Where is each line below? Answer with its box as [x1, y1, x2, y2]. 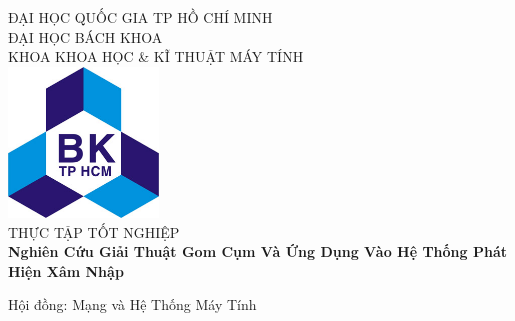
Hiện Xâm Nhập [8, 260, 124, 281]
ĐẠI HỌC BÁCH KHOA [8, 26, 163, 47]
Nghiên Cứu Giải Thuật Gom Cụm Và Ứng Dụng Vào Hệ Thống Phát [8, 241, 507, 262]
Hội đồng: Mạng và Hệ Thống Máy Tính [8, 294, 257, 315]
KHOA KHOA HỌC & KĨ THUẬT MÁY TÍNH [8, 46, 304, 67]
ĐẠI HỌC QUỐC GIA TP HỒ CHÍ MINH [8, 7, 273, 27]
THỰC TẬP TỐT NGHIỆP [8, 221, 180, 242]
